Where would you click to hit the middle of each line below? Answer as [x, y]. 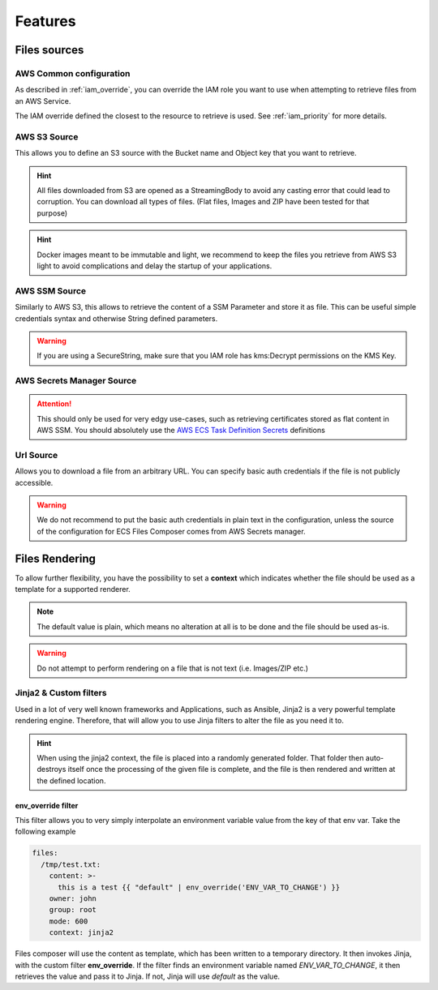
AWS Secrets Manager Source [76, 381]
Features [45, 21]
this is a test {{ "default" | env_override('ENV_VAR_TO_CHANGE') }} [199, 887]
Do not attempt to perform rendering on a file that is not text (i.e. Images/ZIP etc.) [172, 668]
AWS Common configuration [73, 73]
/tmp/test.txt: [71, 864]
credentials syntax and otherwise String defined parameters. [116, 318]
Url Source [36, 455]
